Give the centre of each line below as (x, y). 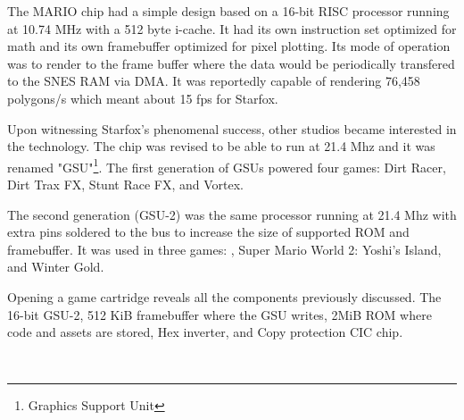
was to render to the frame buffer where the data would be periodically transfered (231, 63)
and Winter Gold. (56, 267)
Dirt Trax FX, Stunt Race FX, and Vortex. (125, 184)
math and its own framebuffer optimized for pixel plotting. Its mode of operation (229, 46)
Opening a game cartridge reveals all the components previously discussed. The (224, 296)
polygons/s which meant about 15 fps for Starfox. (143, 98)
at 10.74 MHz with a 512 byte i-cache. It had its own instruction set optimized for (232, 28)
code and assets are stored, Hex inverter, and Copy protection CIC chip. (205, 332)
